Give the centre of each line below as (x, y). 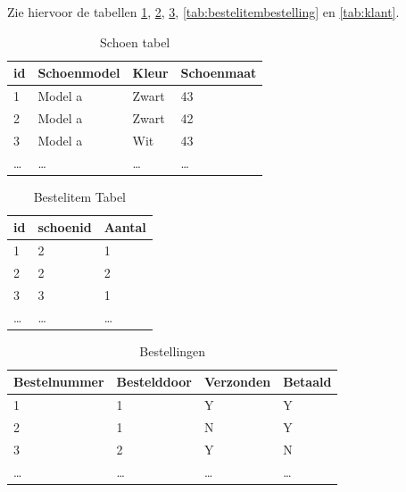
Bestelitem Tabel (80, 196)
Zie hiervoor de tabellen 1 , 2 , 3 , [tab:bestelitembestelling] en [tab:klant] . (203, 12)
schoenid (65, 227)
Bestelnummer (59, 382)
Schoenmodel (79, 73)
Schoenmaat (219, 73)
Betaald (307, 382)
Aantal (125, 227)
